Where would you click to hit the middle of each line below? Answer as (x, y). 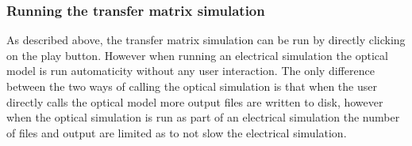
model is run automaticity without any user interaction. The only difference (191, 71)
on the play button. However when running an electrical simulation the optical (197, 55)
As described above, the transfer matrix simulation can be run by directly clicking (206, 40)
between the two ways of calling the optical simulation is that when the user (192, 86)
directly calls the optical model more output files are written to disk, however (195, 101)
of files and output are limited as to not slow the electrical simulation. (177, 132)
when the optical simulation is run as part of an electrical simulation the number (203, 117)
